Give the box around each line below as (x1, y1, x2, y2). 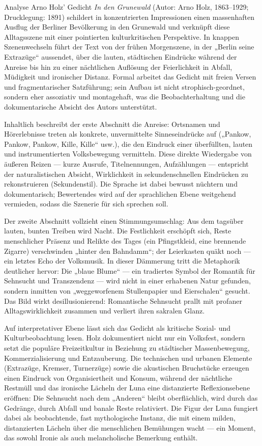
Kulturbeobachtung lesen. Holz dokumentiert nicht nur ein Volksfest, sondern (4, 332, 245, 343)
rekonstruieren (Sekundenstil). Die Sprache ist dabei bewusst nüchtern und (4, 178, 238, 189)
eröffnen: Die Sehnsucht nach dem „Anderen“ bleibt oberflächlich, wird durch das (4, 392, 258, 403)
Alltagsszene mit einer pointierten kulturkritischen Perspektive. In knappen (4, 31, 239, 42)
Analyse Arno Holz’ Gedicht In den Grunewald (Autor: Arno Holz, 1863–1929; (4, 2, 249, 12)
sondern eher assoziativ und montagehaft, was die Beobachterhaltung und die (4, 91, 245, 102)
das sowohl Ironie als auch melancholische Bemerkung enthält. (4, 432, 198, 443)
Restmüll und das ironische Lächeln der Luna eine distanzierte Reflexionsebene (4, 382, 250, 393)
